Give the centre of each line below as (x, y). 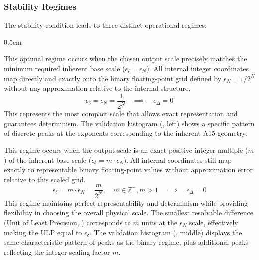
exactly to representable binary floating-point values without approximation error (128, 169)
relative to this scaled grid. (45, 179)
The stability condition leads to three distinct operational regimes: (105, 25)
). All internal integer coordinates (198, 68)
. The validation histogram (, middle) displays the (166, 232)
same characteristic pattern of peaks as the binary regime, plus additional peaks (126, 242)
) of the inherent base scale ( (48, 159)
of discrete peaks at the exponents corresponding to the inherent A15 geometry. (126, 133)
